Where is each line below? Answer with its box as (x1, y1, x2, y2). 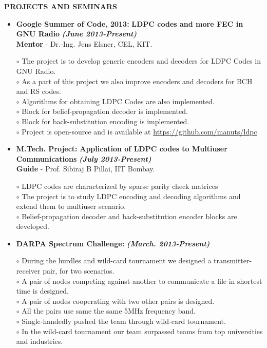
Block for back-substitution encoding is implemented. (22, 115, 189, 126)
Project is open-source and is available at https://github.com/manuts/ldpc (22, 126, 257, 137)
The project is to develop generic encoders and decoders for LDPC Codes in (22, 55, 261, 66)
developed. (16, 221, 49, 231)
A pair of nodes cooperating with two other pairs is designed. (22, 295, 215, 306)
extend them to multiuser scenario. (16, 201, 126, 211)
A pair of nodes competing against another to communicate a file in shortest (22, 275, 262, 286)
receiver (16, 265, 41, 276)
